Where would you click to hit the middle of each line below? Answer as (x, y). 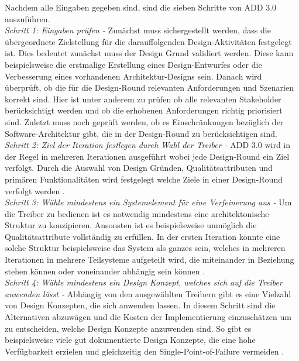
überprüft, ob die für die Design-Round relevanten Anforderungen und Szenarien (149, 87)
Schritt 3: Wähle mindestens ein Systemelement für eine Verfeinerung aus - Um (148, 202)
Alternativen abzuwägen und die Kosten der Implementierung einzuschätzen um (148, 317)
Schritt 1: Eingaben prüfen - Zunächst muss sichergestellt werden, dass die (138, 30)
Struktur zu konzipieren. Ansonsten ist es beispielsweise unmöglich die (131, 225)
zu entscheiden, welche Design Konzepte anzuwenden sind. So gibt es (128, 328)
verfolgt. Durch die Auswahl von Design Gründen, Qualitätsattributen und (139, 168)
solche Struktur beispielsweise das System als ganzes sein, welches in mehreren (145, 248)
